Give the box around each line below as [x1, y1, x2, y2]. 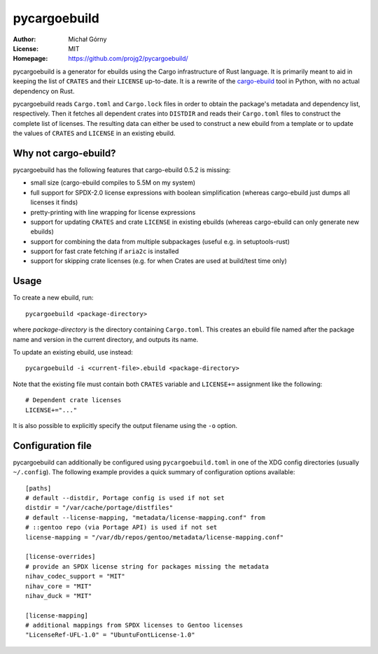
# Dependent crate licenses [25, 396, 122, 404]
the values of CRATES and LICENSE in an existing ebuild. [13, 129, 176, 138]
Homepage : [13, 55, 48, 63]
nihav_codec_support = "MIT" [25, 572, 125, 581]
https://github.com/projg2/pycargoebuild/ [68, 55, 188, 63]
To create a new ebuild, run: [13, 294, 94, 302]
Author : [13, 35, 36, 43]
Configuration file [13, 439, 92, 451]
